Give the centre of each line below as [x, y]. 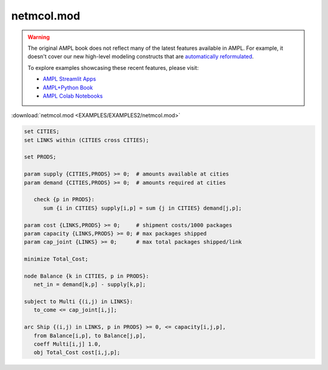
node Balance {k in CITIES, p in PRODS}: [87, 276]
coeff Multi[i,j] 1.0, [67, 344]
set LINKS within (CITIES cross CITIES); [87, 140]
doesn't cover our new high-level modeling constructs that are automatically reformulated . [141, 57]
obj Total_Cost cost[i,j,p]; [77, 353]
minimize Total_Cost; [56, 259]
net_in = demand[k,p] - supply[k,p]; [90, 285]
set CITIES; [42, 132]
